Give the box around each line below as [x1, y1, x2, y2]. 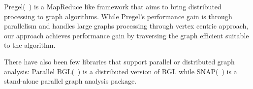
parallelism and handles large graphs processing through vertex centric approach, [4, 21, 249, 31]
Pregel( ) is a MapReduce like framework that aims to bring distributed [4, 1, 221, 11]
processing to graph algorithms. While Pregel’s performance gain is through [4, 11, 232, 21]
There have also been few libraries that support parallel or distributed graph [4, 56, 235, 66]
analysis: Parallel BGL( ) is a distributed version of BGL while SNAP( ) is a [4, 66, 237, 76]
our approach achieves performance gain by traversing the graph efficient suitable [4, 30, 249, 40]
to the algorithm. [4, 40, 56, 50]
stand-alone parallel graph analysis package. [4, 76, 137, 86]
